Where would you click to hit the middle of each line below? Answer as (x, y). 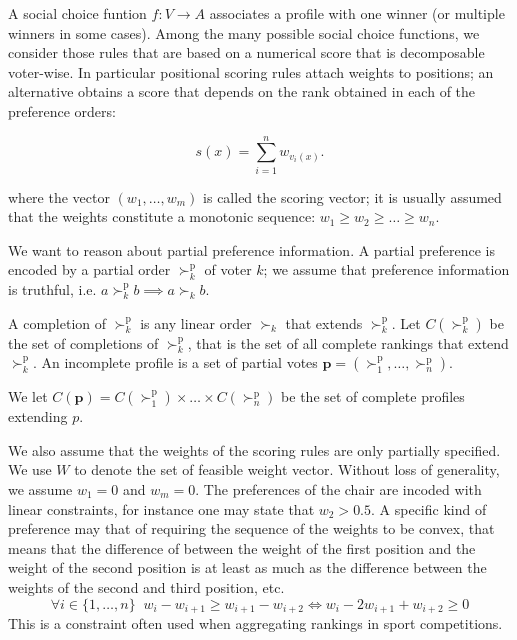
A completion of (57, 322)
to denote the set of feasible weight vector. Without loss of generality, (287, 469)
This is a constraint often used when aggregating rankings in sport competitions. (255, 623)
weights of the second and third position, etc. (146, 587)
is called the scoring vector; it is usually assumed (352, 196)
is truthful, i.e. (52, 289)
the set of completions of (83, 342)
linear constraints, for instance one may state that (161, 508)
